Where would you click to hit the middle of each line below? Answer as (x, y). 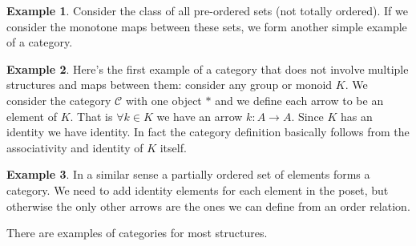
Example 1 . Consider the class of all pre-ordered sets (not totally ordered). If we (207, 10)
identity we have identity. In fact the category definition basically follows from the (208, 132)
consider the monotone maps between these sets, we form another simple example (207, 26)
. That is (91, 116)
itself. (173, 147)
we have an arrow (200, 116)
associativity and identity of (75, 147)
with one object (164, 100)
